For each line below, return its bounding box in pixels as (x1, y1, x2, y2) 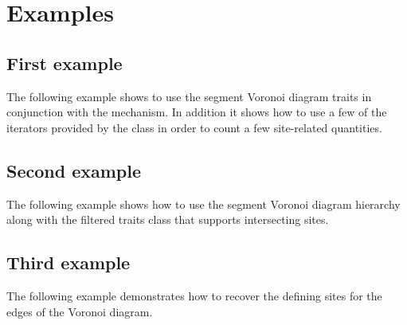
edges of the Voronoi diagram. (6, 303, 153, 319)
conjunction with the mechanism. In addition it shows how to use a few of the (6, 104, 387, 120)
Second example (6, 158, 142, 182)
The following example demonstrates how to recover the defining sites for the (6, 287, 382, 303)
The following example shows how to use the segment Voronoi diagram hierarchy (6, 195, 401, 212)
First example (6, 50, 123, 75)
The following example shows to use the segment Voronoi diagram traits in (6, 88, 372, 104)
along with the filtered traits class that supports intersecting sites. (6, 211, 329, 228)
